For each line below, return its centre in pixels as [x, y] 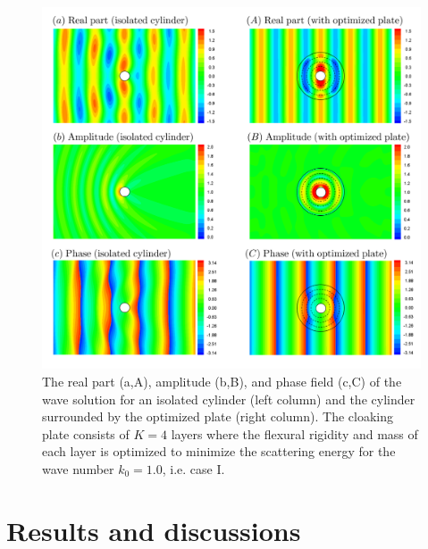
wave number [78, 468]
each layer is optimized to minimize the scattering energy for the [219, 451]
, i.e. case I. [193, 468]
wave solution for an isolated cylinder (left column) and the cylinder [229, 399]
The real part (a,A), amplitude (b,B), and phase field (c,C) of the [222, 381]
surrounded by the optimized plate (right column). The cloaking [218, 416]
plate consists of [86, 433]
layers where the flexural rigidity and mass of [294, 433]
